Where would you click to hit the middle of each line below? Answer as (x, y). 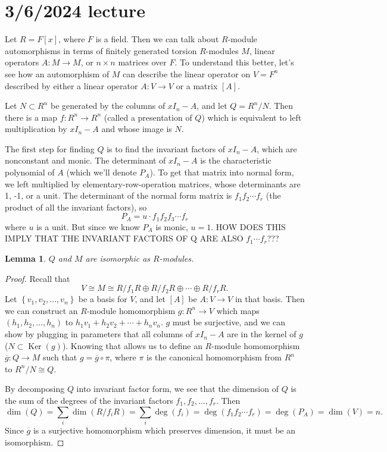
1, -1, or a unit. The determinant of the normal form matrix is (118, 195)
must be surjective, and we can (229, 322)
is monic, (172, 226)
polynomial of (30, 172)
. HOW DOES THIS (248, 226)
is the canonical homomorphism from (214, 357)
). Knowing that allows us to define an (132, 345)
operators (22, 62)
